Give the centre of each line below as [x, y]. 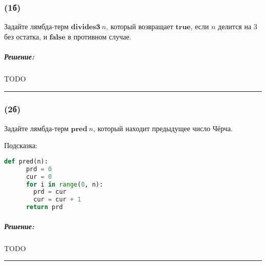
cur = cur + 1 [57, 200]
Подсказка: [21, 145]
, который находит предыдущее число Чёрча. [163, 128]
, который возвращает [140, 26]
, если [200, 26]
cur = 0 [39, 177]
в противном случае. [99, 36]
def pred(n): [26, 161]
